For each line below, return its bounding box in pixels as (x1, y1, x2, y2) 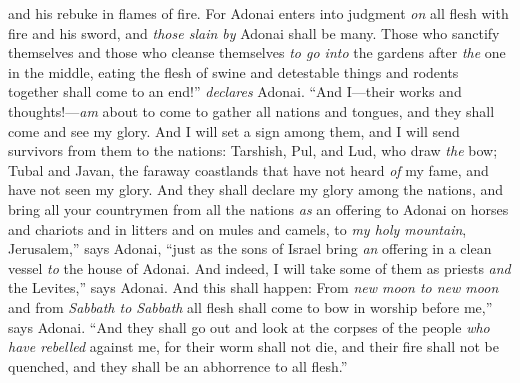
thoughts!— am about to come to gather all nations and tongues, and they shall (8, 100, 495, 121)
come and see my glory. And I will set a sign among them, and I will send (8, 120, 460, 141)
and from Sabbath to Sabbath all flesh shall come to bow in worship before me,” (8, 296, 493, 317)
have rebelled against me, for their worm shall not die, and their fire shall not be (8, 336, 499, 357)
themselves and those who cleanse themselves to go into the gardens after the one (8, 42, 506, 63)
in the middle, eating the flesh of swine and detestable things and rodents (8, 61, 459, 82)
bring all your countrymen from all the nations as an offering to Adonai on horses (8, 198, 509, 219)
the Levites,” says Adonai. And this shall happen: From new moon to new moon (8, 277, 499, 298)
